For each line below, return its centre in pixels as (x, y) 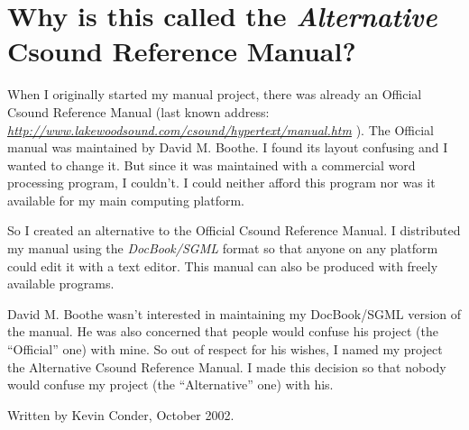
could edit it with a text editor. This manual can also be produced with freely (223, 265)
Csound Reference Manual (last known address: (138, 111)
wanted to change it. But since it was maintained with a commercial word (212, 165)
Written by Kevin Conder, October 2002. (121, 414)
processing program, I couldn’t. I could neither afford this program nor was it (221, 183)
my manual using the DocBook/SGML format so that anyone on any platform (223, 248)
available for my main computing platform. (126, 200)
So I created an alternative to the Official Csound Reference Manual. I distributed (234, 230)
